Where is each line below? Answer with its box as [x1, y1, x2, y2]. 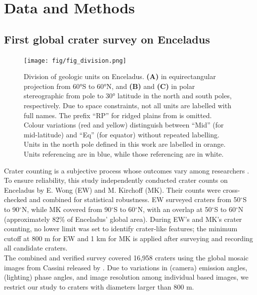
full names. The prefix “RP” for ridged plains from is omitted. [24, 110, 212, 120]
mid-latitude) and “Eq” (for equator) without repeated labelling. [24, 129, 219, 139]
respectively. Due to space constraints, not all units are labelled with [24, 100, 231, 111]
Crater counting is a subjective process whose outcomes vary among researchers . [4, 165, 249, 175]
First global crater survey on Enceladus [4, 31, 210, 46]
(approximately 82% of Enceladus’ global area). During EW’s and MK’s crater [4, 213, 242, 224]
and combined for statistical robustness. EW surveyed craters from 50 [29, 194, 241, 205]
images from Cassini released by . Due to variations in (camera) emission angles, [4, 262, 248, 272]
